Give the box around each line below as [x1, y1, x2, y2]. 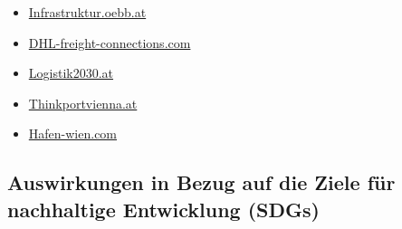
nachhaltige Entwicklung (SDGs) [7, 195, 320, 223]
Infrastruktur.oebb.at [28, 3, 147, 21]
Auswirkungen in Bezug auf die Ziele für [7, 168, 396, 196]
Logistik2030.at [28, 63, 114, 82]
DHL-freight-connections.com [28, 33, 191, 52]
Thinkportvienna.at [28, 93, 138, 112]
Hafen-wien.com [28, 124, 118, 143]
